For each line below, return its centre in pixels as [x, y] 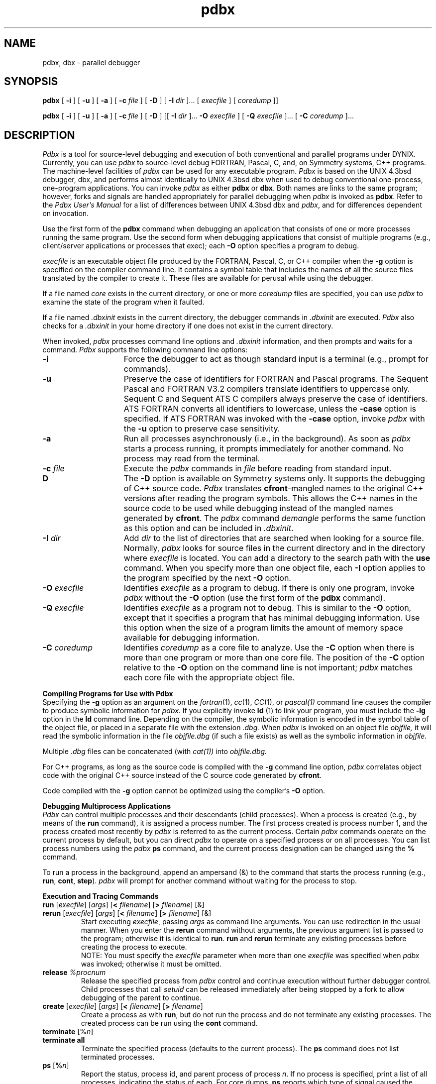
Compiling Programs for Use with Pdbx [108, 694]
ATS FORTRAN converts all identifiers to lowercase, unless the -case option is [270, 409]
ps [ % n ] [56, 1066]
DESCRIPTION [40, 135]
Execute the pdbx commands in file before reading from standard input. [258, 469]
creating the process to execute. [134, 947]
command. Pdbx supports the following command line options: [145, 350]
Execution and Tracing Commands [101, 896]
